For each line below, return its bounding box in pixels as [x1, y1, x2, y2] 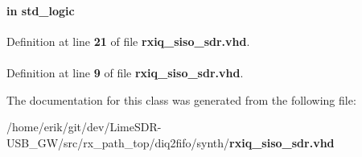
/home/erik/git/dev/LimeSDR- [6, 118, 162, 135]
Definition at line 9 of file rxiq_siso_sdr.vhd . [6, 64, 244, 81]
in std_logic [6, 2, 75, 19]
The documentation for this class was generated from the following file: [6, 91, 356, 108]
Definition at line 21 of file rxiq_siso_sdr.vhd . [6, 32, 250, 49]
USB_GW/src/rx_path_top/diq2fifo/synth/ [6, 134, 230, 151]
